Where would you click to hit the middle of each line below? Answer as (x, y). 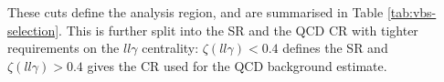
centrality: (170, 48)
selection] (33, 30)
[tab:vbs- (412, 12)
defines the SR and (335, 48)
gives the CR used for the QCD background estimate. (237, 65)
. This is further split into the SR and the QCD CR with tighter (238, 30)
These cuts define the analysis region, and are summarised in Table (196, 12)
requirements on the (63, 48)
